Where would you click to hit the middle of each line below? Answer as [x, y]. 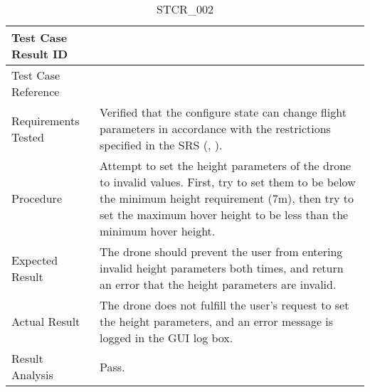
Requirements [46, 120]
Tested [28, 137]
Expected [35, 260]
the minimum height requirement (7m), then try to [227, 198]
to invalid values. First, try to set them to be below [228, 182]
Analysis [32, 375]
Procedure [37, 198]
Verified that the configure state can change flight [223, 112]
